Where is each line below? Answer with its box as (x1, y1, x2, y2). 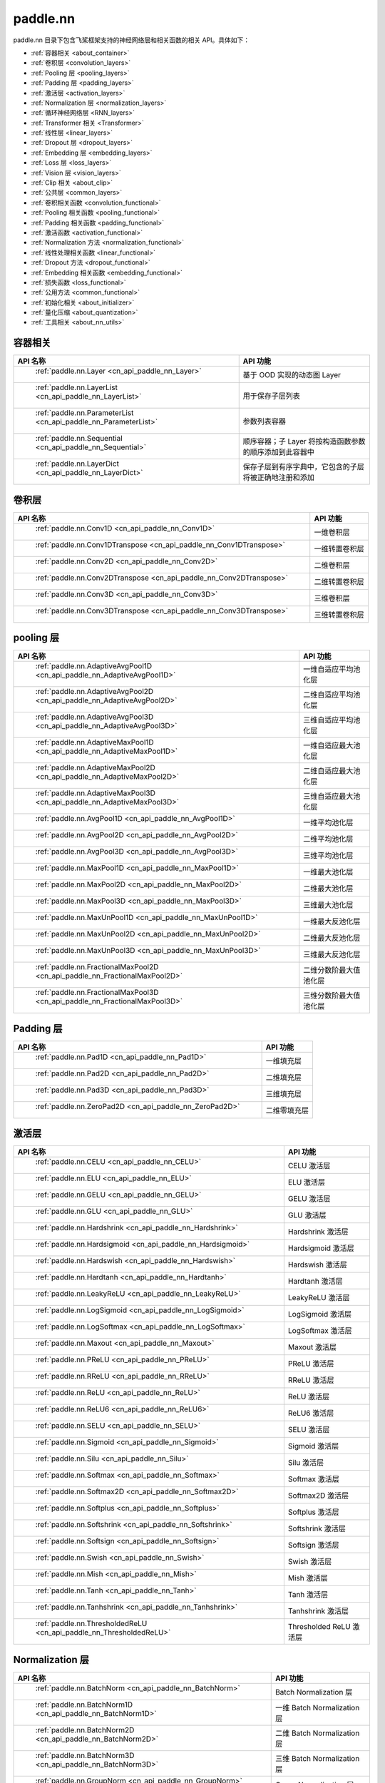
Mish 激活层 (287, 1573, 328, 1583)
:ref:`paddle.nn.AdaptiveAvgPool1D (35, 661, 153, 671)
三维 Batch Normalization (274, 1753, 360, 1763)
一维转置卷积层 (314, 543, 364, 553)
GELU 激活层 (287, 1194, 331, 1204)
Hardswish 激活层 (287, 1260, 347, 1269)
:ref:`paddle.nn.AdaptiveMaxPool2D (35, 763, 156, 773)
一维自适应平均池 (303, 664, 361, 674)
